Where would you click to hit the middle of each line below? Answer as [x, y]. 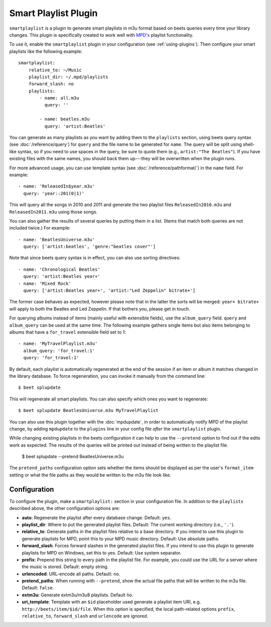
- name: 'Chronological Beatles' [59, 269]
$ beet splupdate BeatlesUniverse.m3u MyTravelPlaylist [88, 410]
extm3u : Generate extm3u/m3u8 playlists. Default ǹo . [78, 595]
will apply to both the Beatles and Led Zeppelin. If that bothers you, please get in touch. [100, 308]
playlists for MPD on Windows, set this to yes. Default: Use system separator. [102, 553]
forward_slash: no [51, 84]
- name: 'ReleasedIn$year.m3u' [57, 186]
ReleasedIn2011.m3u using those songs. [53, 212]
